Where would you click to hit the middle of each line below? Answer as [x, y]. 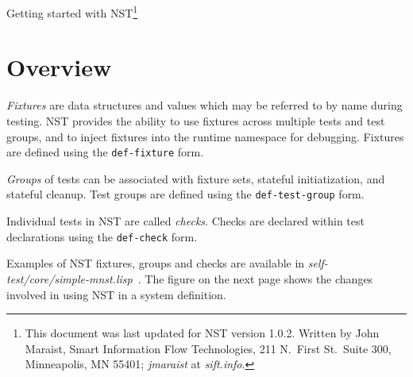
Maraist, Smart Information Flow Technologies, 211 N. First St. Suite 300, [208, 348]
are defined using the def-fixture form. [105, 152]
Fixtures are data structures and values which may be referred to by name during [205, 105]
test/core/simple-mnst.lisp [69, 278]
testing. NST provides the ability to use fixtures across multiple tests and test [196, 120]
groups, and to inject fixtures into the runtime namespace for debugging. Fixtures [205, 136]
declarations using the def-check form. [102, 236]
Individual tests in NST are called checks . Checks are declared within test [185, 221]
